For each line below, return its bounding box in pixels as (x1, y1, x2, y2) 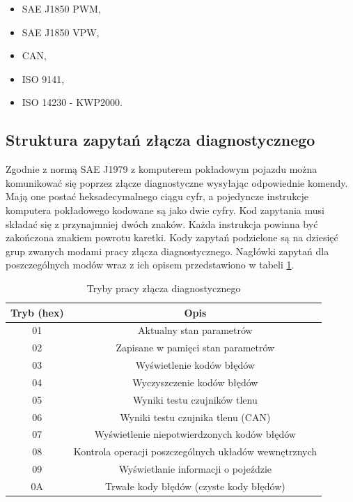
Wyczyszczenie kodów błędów (132, 374, 258, 389)
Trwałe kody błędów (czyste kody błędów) (104, 478, 285, 493)
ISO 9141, (22, 71, 65, 86)
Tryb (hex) (10, 305, 64, 319)
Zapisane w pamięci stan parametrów (116, 340, 275, 355)
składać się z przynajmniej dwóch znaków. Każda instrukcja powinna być (6, 216, 318, 231)
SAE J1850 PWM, (22, 1, 101, 15)
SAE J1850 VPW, (22, 24, 100, 39)
